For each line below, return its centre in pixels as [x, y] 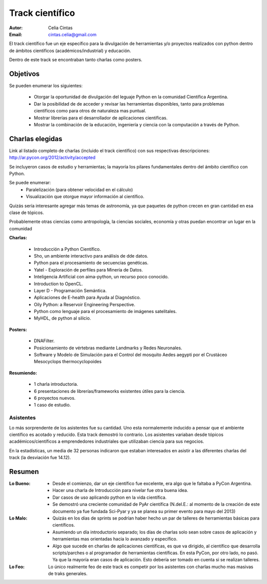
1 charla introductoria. [56, 384]
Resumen [24, 471]
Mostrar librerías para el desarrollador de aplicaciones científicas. [101, 118]
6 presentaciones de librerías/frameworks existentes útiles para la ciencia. [110, 391]
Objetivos [24, 74]
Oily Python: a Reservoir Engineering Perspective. [85, 304]
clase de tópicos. [27, 212]
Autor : [16, 28]
